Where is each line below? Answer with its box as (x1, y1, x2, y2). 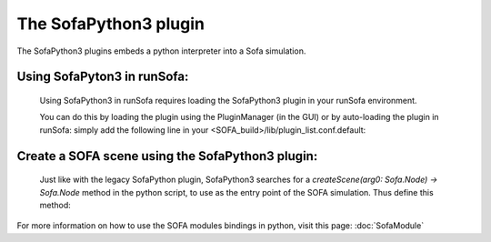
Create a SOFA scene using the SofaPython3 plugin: (16, 148, 318, 164)
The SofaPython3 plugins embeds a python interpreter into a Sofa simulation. (16, 45, 306, 56)
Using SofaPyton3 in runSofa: (16, 69, 189, 85)
